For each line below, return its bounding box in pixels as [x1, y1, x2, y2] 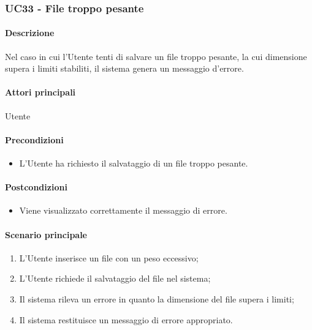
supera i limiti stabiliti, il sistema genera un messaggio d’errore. [5, 62, 244, 75]
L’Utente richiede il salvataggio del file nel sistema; [19, 272, 211, 285]
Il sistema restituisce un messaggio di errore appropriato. [19, 313, 233, 326]
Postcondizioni [5, 181, 67, 193]
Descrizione [5, 26, 55, 39]
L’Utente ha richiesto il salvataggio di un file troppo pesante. [19, 157, 248, 170]
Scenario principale [5, 228, 87, 241]
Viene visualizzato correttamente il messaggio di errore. [19, 204, 227, 217]
